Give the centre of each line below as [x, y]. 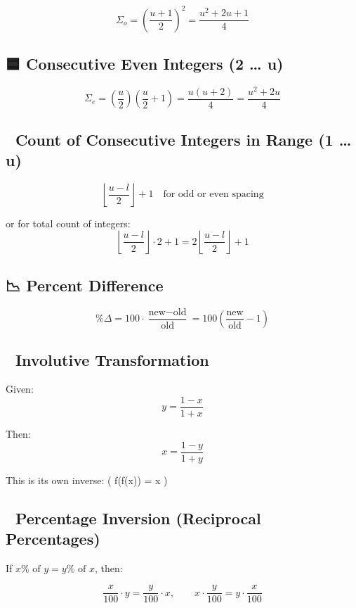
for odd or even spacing [213, 195]
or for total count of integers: [68, 223]
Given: [20, 389]
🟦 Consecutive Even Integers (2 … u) [145, 63]
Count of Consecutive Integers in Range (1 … [183, 139]
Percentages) [53, 538]
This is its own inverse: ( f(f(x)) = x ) [87, 480]
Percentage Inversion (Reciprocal [138, 518]
